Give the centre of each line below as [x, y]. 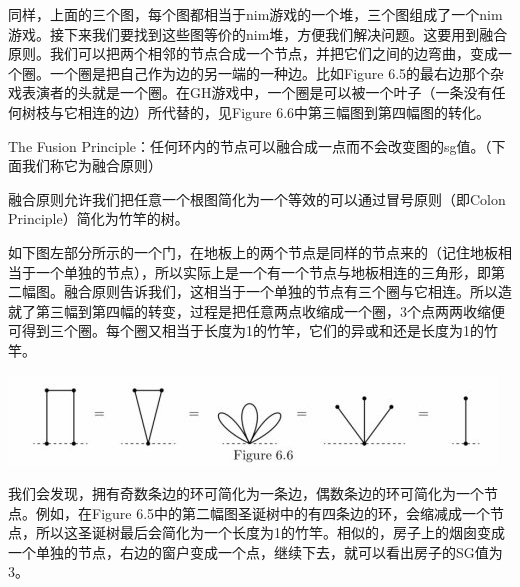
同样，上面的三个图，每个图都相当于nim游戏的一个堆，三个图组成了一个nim [255, 14]
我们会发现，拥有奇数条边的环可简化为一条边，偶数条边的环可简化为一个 [246, 493]
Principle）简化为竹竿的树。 [98, 218]
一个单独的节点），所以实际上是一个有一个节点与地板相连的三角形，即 [263, 271]
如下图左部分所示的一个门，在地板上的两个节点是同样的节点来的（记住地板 [253, 251]
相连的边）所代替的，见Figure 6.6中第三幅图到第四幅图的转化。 [284, 111]
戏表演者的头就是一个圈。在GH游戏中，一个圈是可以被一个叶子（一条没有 [250, 92]
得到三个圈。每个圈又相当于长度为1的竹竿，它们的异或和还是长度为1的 [252, 330]
